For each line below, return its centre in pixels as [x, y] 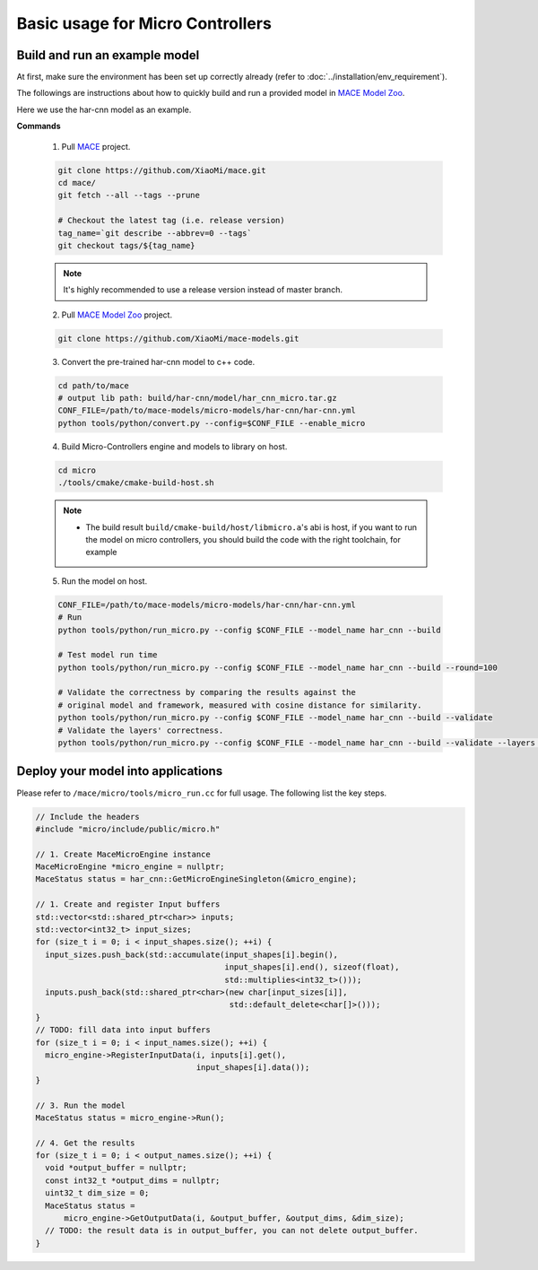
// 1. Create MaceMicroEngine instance [123, 854]
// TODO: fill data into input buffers [123, 1030]
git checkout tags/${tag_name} [127, 245]
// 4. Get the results [85, 1143]
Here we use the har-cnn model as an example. [104, 109]
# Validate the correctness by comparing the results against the [207, 692]
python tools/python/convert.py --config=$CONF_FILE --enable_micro [212, 423]
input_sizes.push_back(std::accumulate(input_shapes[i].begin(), [192, 954]
